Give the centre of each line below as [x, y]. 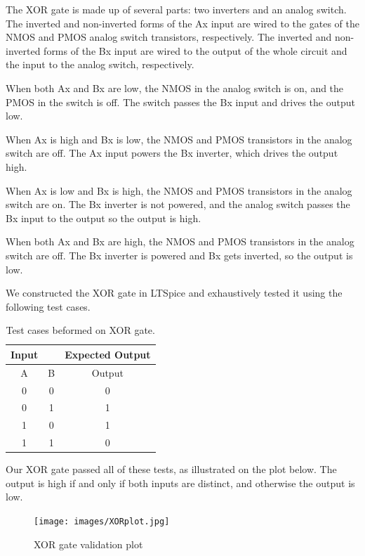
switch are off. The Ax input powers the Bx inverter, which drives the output [172, 153]
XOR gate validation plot [88, 544]
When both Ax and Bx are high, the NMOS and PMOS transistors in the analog [180, 241]
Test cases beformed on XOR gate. [80, 330]
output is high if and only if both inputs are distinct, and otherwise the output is [180, 483]
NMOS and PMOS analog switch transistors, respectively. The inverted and [169, 37]
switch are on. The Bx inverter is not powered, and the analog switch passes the [178, 204]
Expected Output [108, 354]
